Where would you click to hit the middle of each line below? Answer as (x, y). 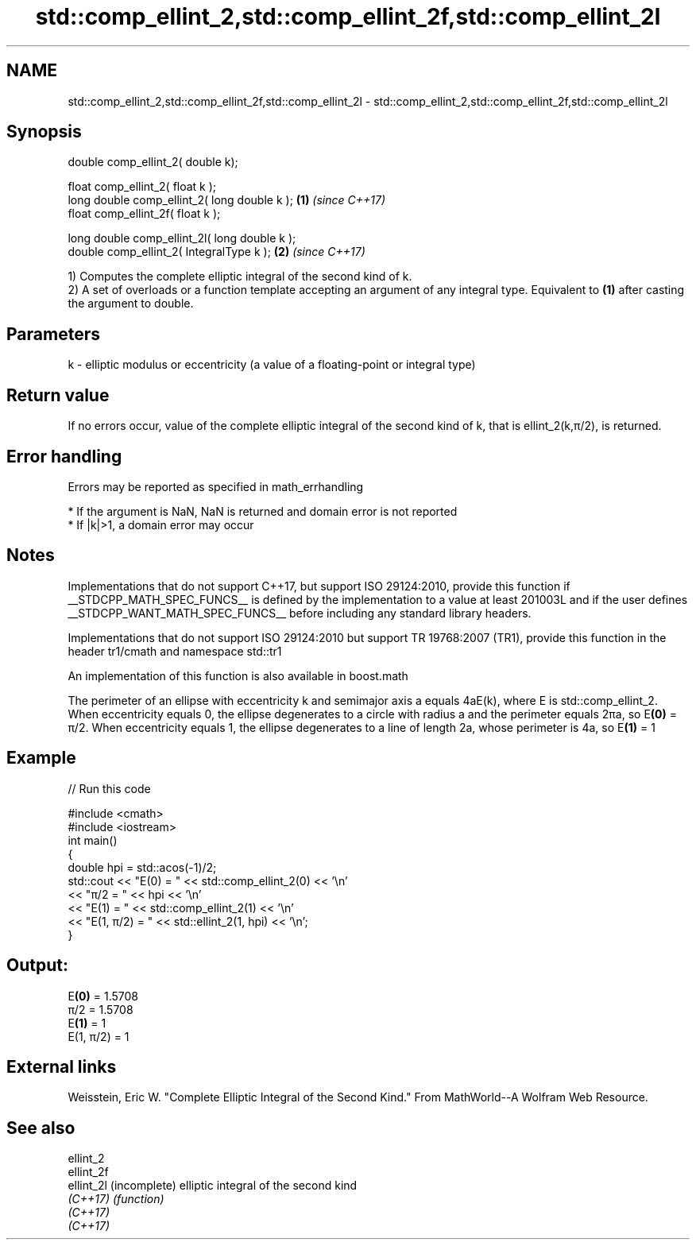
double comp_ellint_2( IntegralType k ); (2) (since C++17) (217, 252)
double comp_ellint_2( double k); (153, 162)
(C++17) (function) (116, 1199)
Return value (58, 395)
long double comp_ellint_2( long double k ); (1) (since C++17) (227, 200)
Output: (37, 965)
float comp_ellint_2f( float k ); (144, 214)
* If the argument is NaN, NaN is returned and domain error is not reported (263, 511)
